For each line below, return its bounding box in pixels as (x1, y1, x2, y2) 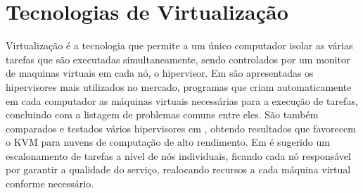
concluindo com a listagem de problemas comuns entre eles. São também (6, 107, 319, 122)
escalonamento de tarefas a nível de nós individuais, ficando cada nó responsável (6, 148, 351, 163)
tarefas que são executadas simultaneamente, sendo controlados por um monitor (6, 51, 350, 66)
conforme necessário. (6, 176, 94, 191)
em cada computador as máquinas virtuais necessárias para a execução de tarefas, (6, 93, 358, 108)
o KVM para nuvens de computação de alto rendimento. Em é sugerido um (6, 135, 330, 149)
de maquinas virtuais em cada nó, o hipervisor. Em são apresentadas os (6, 66, 314, 80)
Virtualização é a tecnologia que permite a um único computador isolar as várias (6, 38, 353, 53)
